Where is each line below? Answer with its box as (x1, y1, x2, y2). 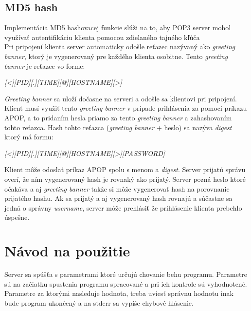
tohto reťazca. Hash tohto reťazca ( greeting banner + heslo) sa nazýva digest (4, 122, 232, 132)
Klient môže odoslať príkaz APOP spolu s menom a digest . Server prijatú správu (4, 164, 246, 175)
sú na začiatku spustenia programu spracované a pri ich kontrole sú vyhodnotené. (4, 278, 247, 289)
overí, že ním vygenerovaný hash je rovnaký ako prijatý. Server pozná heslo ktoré (4, 174, 246, 184)
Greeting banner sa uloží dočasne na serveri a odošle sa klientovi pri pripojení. (4, 93, 237, 103)
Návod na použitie (4, 241, 130, 261)
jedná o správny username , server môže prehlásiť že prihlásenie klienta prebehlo (4, 202, 242, 213)
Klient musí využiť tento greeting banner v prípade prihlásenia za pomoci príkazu (4, 103, 247, 113)
